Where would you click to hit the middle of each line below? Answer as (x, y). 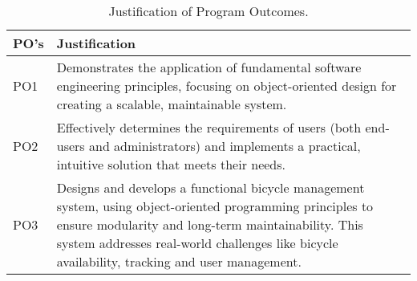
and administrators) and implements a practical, (225, 146)
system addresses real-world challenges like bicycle (197, 243)
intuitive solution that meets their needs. (171, 164)
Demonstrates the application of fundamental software (209, 67)
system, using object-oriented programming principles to (215, 206)
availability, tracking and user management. (179, 261)
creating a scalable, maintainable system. (172, 104)
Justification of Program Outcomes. (208, 11)
